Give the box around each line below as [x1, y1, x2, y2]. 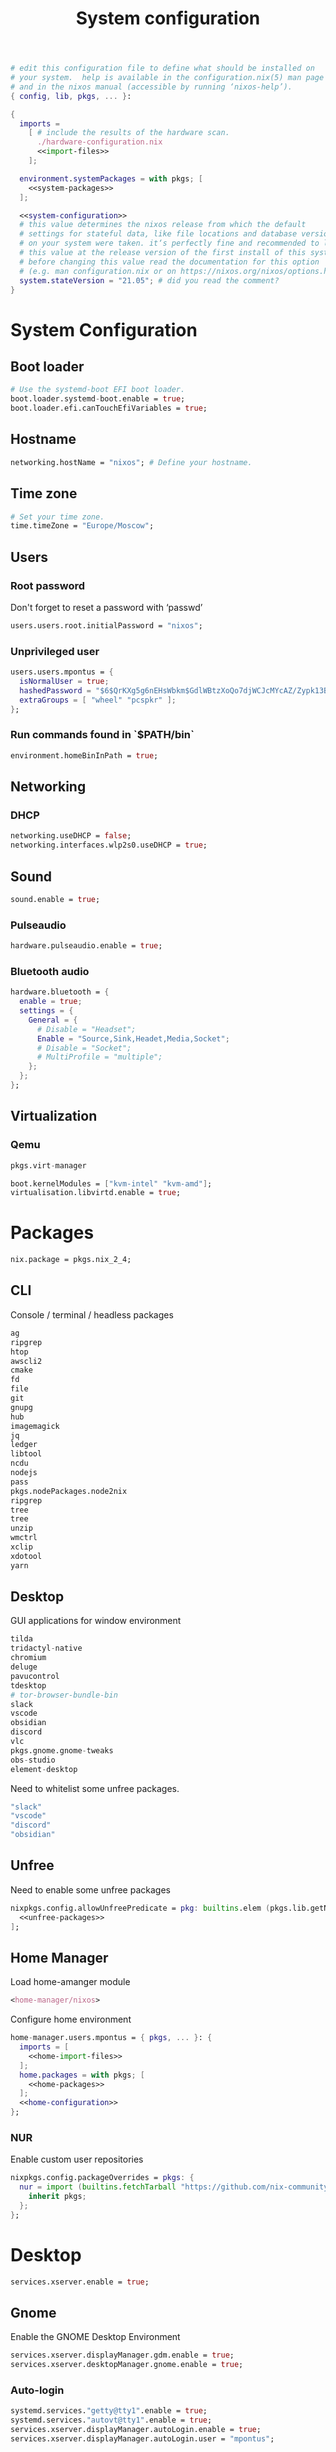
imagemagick [10, 1421, 60, 1431]
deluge [10, 1662, 38, 1672]
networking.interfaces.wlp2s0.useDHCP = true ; [10, 840, 208, 851]
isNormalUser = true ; [19, 677, 110, 687]
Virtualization [10, 1108, 98, 1125]
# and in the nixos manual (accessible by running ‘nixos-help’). [10, 82, 293, 92]
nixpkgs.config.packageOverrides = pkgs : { [10, 2173, 195, 2183]
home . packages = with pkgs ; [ [19, 2070, 145, 2080]
